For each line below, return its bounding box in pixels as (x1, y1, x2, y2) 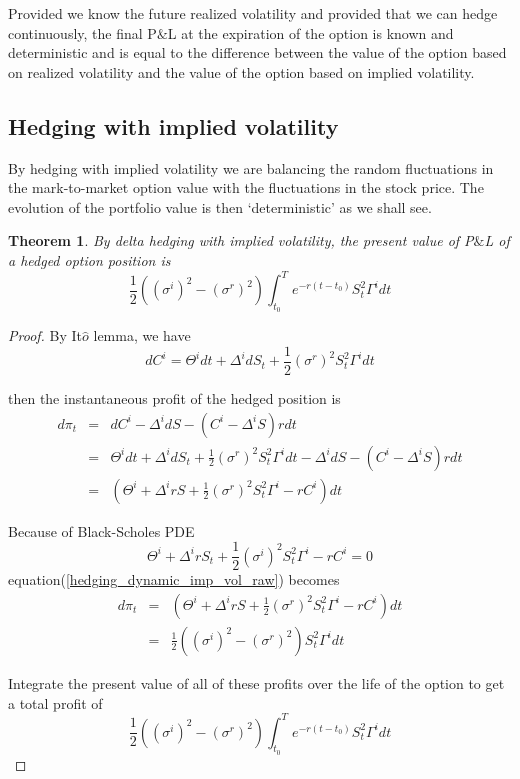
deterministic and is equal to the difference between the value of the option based (8, 42, 507, 63)
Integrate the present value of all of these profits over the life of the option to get (8, 672, 505, 693)
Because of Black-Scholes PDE (8, 520, 195, 541)
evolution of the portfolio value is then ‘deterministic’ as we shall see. (8, 196, 432, 217)
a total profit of (8, 692, 103, 713)
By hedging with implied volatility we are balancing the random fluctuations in (8, 157, 494, 178)
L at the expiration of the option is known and (167, 22, 454, 43)
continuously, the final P (8, 22, 157, 43)
